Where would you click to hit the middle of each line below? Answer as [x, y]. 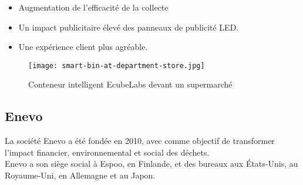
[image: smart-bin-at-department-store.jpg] [117, 65]
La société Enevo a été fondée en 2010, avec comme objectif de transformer [140, 141]
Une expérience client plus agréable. [83, 47]
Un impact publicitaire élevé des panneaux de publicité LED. [129, 27]
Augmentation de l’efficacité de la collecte [93, 7]
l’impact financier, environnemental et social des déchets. [107, 152]
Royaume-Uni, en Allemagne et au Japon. [80, 175]
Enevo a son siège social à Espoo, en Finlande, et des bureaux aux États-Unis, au [151, 164]
